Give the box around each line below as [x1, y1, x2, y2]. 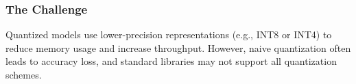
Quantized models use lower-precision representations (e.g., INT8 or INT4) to [5, 27, 332, 42]
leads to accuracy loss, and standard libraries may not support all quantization [5, 54, 337, 68]
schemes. [5, 68, 42, 81]
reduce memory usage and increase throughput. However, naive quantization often [5, 40, 351, 55]
